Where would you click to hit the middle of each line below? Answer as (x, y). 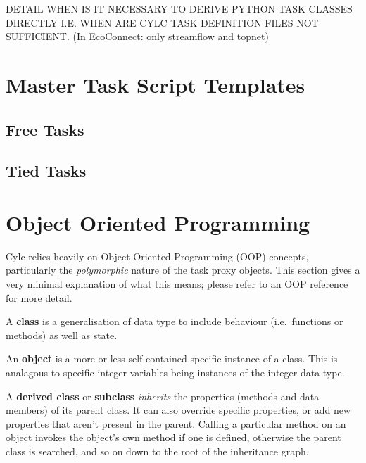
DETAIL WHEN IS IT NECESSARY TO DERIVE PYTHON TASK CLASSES (179, 8)
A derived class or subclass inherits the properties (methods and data (163, 396)
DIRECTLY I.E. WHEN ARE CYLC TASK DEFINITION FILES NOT (162, 22)
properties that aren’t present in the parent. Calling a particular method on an (176, 423)
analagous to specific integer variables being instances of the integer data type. (175, 372)
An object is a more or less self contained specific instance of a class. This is (172, 359)
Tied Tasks (46, 171)
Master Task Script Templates (156, 84)
